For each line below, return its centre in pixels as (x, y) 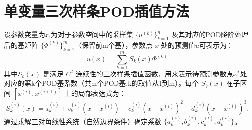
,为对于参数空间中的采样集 (91, 34)
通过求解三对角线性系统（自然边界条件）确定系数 (83, 121)
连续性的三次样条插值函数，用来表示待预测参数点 (154, 73)
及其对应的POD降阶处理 (210, 34)
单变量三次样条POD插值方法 (97, 11)
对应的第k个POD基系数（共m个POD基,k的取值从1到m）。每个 (102, 83)
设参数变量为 (24, 34)
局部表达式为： (102, 93)
